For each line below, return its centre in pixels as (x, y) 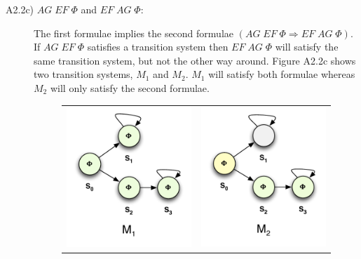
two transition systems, (83, 74)
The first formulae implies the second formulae (134, 33)
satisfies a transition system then (158, 47)
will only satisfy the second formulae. (130, 87)
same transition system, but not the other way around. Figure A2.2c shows (195, 60)
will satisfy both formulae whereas (282, 74)
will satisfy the (307, 47)
